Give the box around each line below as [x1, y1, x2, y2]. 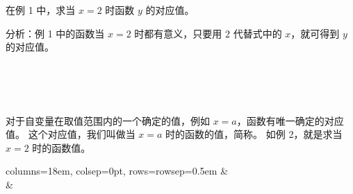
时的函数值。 [32, 140, 91, 155]
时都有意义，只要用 [134, 26, 222, 40]
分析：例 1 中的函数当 [6, 26, 105, 40]
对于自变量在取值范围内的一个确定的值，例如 [6, 113, 210, 127]
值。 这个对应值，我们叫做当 [6, 127, 136, 141]
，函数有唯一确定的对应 [236, 113, 344, 127]
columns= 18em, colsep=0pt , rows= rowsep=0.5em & [6, 164, 229, 178]
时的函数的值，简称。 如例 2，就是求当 [165, 127, 343, 141]
